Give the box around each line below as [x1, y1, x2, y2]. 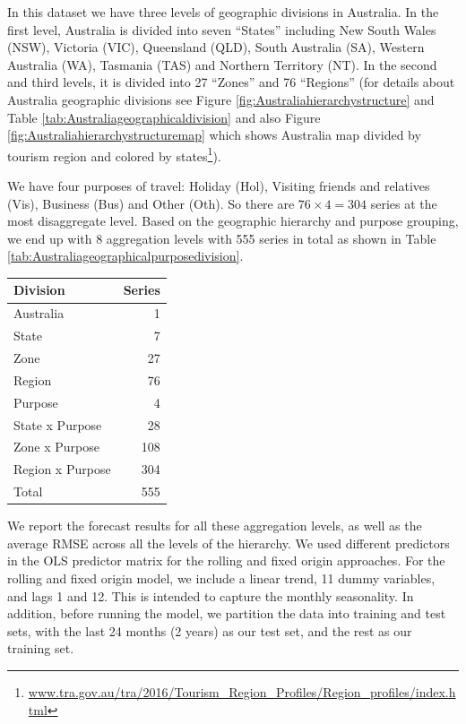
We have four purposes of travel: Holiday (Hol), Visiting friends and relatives [7, 177, 430, 194]
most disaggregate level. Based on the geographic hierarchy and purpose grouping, [7, 211, 459, 230]
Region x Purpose [13, 460, 111, 478]
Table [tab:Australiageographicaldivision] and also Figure [7, 108, 321, 126]
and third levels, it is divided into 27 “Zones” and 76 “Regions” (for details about [7, 73, 455, 91]
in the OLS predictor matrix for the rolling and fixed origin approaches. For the [7, 551, 445, 570]
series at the [370, 194, 437, 212]
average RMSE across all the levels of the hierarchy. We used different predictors [7, 533, 450, 552]
